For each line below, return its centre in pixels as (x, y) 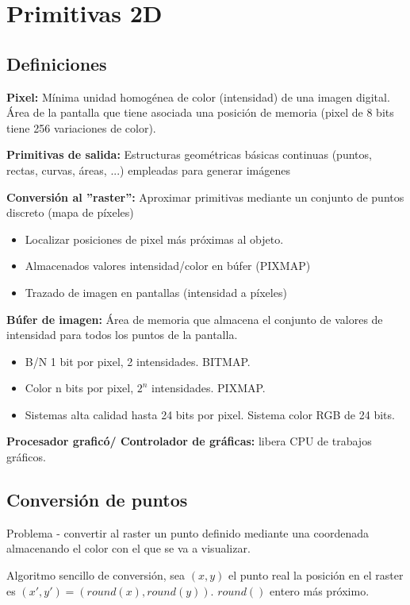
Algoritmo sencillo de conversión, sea (96, 575)
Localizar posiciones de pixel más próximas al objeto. (154, 239)
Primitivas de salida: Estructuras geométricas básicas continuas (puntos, (189, 154)
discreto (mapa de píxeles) (70, 212)
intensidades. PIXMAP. (209, 388)
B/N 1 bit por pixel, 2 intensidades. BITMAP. (138, 361)
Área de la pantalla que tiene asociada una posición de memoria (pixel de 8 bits (200, 112)
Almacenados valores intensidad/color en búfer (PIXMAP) (168, 266)
